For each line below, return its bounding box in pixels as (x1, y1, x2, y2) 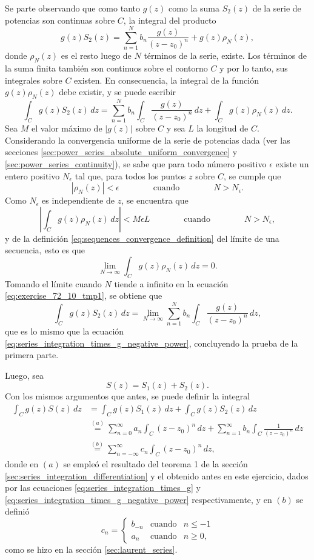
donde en (5, 458, 39, 470)
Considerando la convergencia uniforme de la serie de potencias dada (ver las (5, 133, 290, 146)
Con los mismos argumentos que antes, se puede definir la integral (5, 390, 250, 402)
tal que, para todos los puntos (75, 169, 186, 182)
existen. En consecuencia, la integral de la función (74, 73, 259, 86)
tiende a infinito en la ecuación (114, 277, 229, 290)
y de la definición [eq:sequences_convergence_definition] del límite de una (5, 232, 279, 244)
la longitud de (196, 122, 249, 135)
